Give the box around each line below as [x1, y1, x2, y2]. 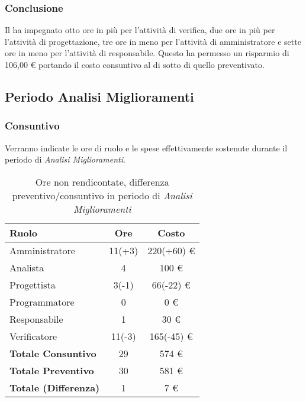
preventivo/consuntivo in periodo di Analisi [12, 188, 192, 202]
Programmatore [9, 294, 75, 309]
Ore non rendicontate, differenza [35, 174, 169, 189]
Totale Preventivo [9, 363, 94, 377]
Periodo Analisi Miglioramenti [5, 87, 194, 105]
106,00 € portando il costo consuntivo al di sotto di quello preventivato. [5, 59, 265, 70]
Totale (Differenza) [9, 380, 100, 394]
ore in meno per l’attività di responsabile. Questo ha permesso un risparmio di [5, 47, 289, 59]
